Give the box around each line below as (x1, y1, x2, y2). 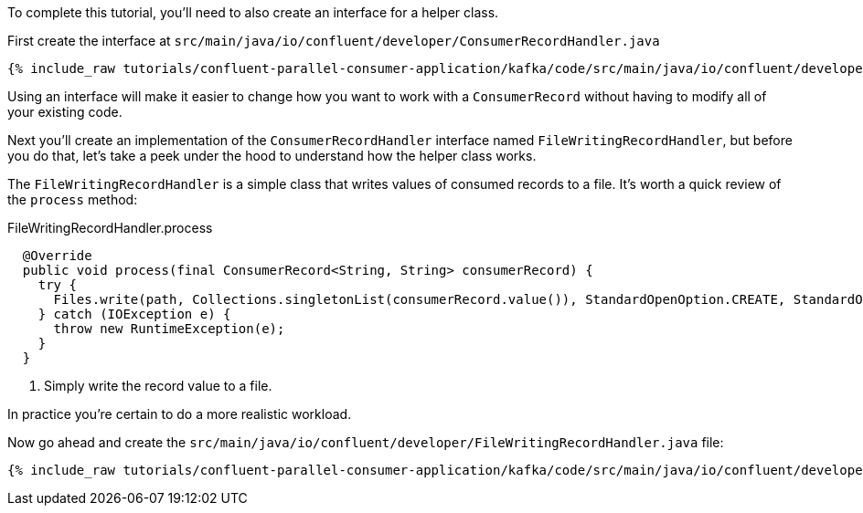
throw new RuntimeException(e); (53, 321, 285, 336)
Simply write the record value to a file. (44, 378, 272, 393)
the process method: (7, 192, 138, 207)
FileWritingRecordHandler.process (7, 220, 213, 236)
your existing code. (7, 104, 123, 120)
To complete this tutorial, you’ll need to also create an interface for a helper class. (7, 5, 499, 20)
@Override (22, 248, 92, 263)
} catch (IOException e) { (37, 307, 231, 321)
